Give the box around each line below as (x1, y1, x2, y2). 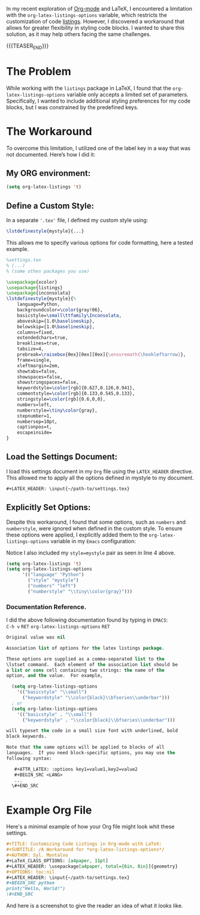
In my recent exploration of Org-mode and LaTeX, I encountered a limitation (6, 5, 193, 12)
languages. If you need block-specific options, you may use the (6, 750, 175, 756)
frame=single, (17, 357, 52, 363)
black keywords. (6, 733, 47, 740)
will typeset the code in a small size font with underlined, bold (6, 728, 178, 734)
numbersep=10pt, (17, 418, 58, 425)
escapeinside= (17, 430, 52, 436)
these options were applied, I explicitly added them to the (6, 531, 148, 538)
